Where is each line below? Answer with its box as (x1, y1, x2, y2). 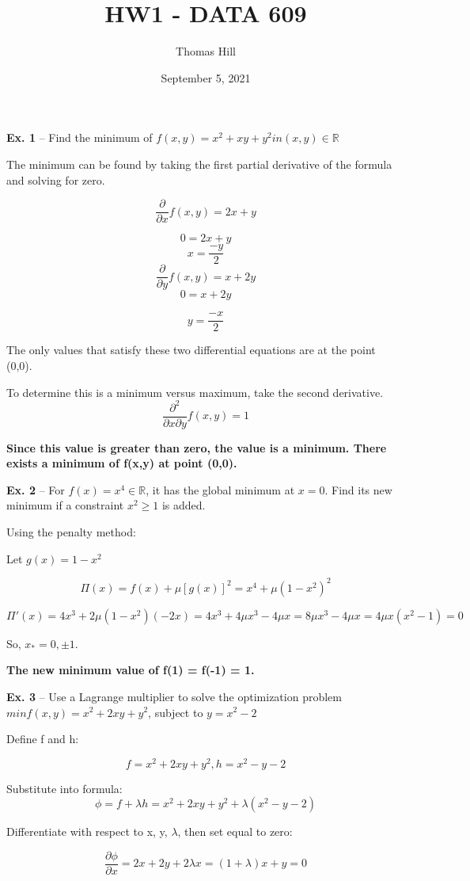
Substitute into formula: (6, 780, 123, 796)
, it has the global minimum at (146, 481, 295, 498)
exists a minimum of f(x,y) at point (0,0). (6, 455, 237, 471)
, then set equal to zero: (177, 823, 293, 840)
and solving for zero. (6, 171, 105, 188)
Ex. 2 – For (6, 481, 65, 498)
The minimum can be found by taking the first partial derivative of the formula (6, 155, 392, 172)
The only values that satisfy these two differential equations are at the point (6, 341, 376, 358)
